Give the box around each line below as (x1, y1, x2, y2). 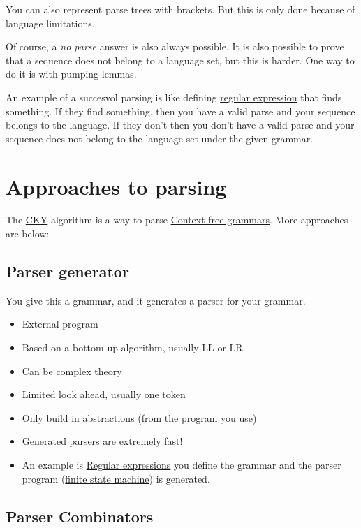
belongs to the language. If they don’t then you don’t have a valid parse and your (6, 117, 355, 132)
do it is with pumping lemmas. (6, 66, 137, 81)
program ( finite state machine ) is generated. (22, 471, 210, 485)
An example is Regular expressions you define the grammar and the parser (22, 457, 341, 472)
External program (22, 316, 98, 331)
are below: (6, 226, 50, 241)
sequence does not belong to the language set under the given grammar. (6, 131, 314, 145)
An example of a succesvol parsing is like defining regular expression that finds (6, 89, 342, 104)
